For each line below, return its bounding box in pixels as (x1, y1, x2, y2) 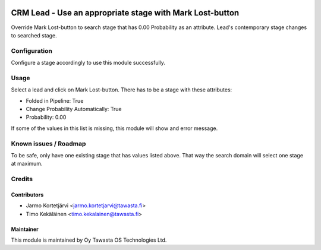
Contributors (11, 191, 44, 198)
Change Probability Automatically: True (26, 105, 122, 112)
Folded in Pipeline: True (26, 97, 84, 104)
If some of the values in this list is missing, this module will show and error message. (11, 125, 218, 132)
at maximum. (11, 160, 43, 167)
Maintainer (11, 226, 39, 233)
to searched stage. (11, 31, 57, 39)
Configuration (11, 46, 53, 55)
